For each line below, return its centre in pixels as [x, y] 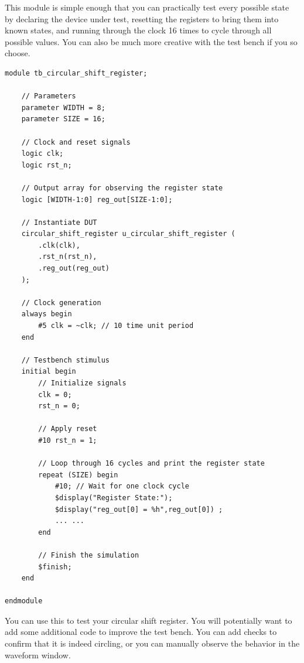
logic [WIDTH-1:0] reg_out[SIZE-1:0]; [97, 199]
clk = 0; [55, 394]
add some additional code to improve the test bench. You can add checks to [141, 632]
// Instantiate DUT [59, 222]
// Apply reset [68, 429]
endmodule [24, 601]
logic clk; [42, 154]
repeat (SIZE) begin [78, 475]
